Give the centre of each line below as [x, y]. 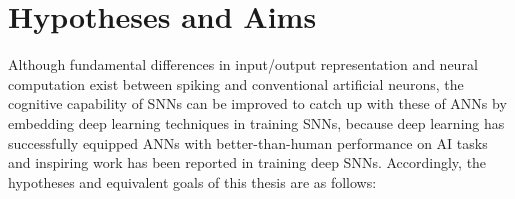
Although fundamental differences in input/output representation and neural [243, 64]
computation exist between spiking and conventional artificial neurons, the [236, 83]
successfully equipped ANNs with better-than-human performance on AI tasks [248, 142]
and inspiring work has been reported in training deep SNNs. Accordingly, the [247, 162]
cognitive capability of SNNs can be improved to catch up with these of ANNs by [257, 103]
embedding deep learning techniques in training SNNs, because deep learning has [256, 122]
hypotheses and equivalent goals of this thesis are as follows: [192, 181]
